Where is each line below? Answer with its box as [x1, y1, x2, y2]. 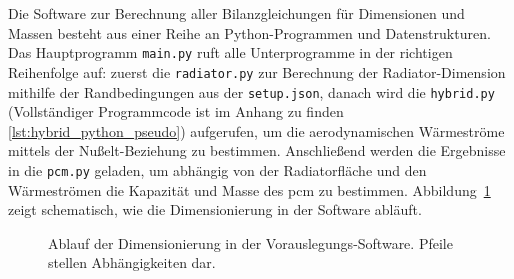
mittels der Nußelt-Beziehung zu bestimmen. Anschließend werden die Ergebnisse [8, 140, 506, 161]
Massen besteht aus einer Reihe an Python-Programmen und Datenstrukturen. [8, 22, 491, 43]
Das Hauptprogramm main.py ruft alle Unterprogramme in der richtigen [8, 42, 453, 63]
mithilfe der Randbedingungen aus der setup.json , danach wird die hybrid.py [8, 81, 495, 102]
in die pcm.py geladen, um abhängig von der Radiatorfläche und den [8, 159, 427, 180]
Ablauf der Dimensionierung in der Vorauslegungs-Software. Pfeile [48, 232, 453, 253]
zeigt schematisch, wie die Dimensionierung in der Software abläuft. [8, 199, 422, 220]
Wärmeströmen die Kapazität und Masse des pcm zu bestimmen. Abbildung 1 [8, 179, 491, 200]
